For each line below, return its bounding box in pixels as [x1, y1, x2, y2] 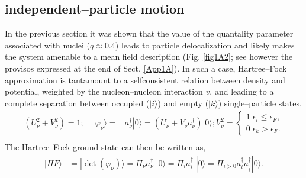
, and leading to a [210, 85, 274, 98]
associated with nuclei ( [5, 38, 91, 51]
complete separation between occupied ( [5, 96, 150, 109]
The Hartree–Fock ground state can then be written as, [5, 141, 206, 153]
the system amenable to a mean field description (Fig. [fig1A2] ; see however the [5, 50, 293, 63]
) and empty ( [157, 96, 209, 109]
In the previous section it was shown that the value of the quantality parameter [5, 27, 294, 40]
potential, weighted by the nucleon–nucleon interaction [5, 85, 203, 98]
